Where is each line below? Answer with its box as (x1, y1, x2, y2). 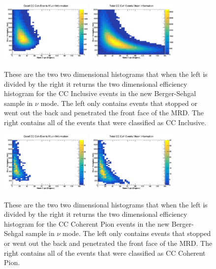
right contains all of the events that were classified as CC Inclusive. (4, 117, 207, 127)
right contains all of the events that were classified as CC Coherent (4, 247, 206, 258)
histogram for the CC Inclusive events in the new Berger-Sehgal (4, 88, 196, 99)
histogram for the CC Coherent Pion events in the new (4, 218, 170, 229)
